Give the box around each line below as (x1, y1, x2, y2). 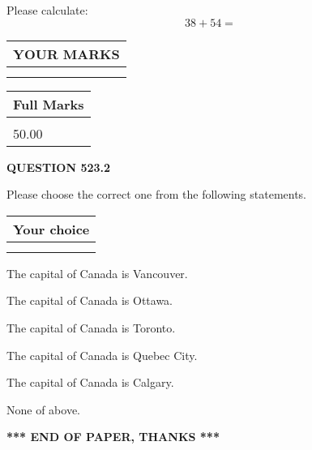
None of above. (6, 401, 80, 418)
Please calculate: (6, 2, 88, 18)
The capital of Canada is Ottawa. (6, 292, 173, 309)
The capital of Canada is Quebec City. (6, 346, 198, 363)
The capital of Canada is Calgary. (6, 374, 174, 391)
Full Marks (13, 94, 84, 114)
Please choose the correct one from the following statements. (6, 186, 307, 203)
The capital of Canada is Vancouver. (6, 264, 188, 281)
